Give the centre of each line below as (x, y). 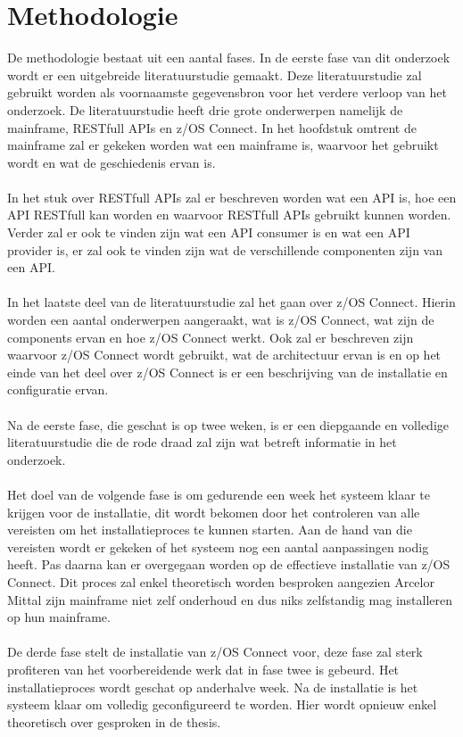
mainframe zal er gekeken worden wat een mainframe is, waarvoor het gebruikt (223, 145)
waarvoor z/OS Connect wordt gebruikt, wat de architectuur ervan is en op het (224, 355)
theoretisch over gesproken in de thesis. (114, 721)
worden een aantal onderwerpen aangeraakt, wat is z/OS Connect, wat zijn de (221, 320)
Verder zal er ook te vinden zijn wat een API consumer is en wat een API (209, 232)
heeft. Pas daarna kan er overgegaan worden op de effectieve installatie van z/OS (229, 564)
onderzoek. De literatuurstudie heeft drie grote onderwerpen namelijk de (205, 109)
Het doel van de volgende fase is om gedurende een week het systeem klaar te (219, 494)
